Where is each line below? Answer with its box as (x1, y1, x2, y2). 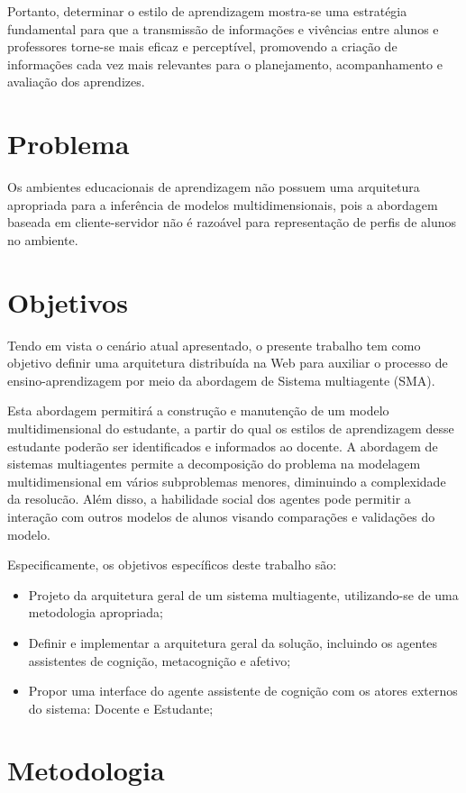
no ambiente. (7, 230, 78, 249)
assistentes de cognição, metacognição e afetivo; (28, 651, 291, 670)
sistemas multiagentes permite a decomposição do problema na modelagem (7, 454, 421, 473)
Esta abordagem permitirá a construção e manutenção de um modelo (7, 401, 389, 420)
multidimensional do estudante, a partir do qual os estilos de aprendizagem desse (7, 418, 454, 437)
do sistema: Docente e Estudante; (28, 698, 214, 717)
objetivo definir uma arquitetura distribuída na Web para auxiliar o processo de (7, 353, 448, 372)
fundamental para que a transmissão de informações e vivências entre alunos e (7, 19, 439, 38)
